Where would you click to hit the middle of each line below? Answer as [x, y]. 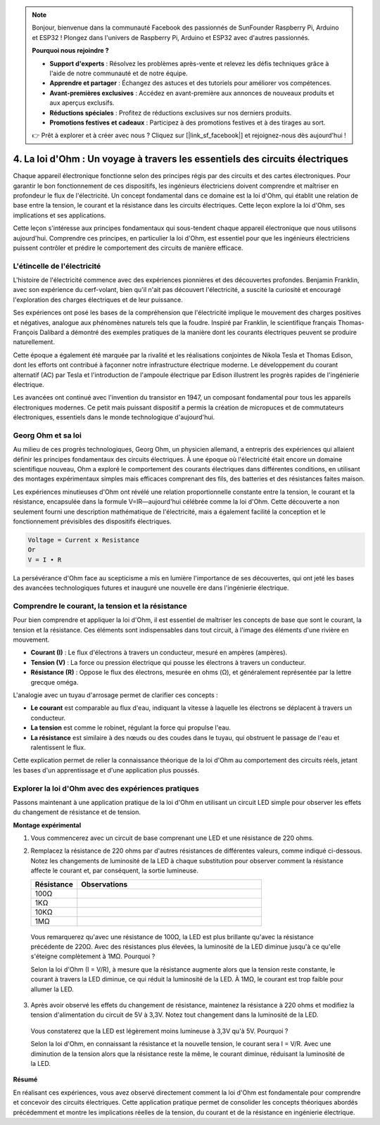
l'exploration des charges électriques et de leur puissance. [98, 300]
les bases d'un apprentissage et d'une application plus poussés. [106, 770]
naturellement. [34, 342]
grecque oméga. [55, 682]
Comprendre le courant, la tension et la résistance [100, 606]
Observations [104, 884]
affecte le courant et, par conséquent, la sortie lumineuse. [114, 871]
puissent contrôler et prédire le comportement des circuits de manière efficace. [128, 248]
